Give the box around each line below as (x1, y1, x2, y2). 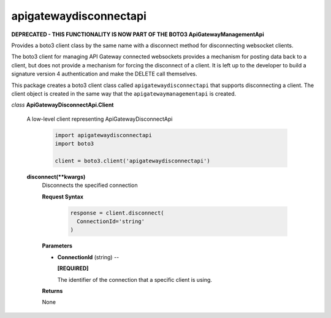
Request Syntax (42, 193, 84, 200)
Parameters (42, 242, 73, 249)
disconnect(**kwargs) (26, 173, 86, 180)
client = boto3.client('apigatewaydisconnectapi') (55, 157, 211, 164)
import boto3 (55, 140, 94, 147)
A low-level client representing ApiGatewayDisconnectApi (26, 115, 173, 123)
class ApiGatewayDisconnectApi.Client (11, 101, 114, 108)
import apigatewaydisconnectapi (55, 132, 153, 138)
